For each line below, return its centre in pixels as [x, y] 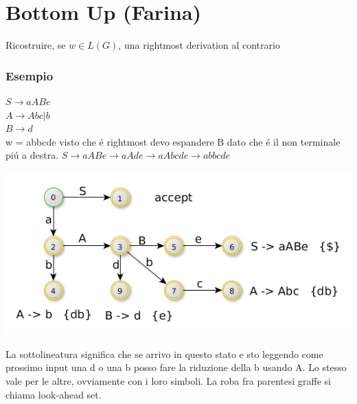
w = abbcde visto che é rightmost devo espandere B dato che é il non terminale [173, 141]
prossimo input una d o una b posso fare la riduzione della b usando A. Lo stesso [176, 367]
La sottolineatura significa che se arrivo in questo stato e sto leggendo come [164, 353]
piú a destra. [32, 155]
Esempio [30, 75]
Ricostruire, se [36, 45]
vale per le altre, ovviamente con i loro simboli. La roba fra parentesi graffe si [168, 381]
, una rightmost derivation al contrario [199, 45]
